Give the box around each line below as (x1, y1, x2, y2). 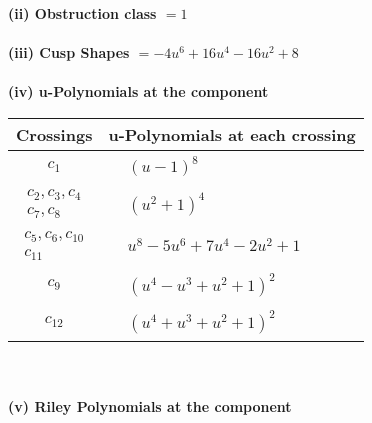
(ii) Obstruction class (8, 3, 157, 23)
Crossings (16, 122, 93, 146)
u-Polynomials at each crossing (108, 122, 356, 146)
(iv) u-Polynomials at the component (8, 81, 269, 102)
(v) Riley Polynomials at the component (8, 396, 292, 417)
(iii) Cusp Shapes (8, 42, 130, 63)
